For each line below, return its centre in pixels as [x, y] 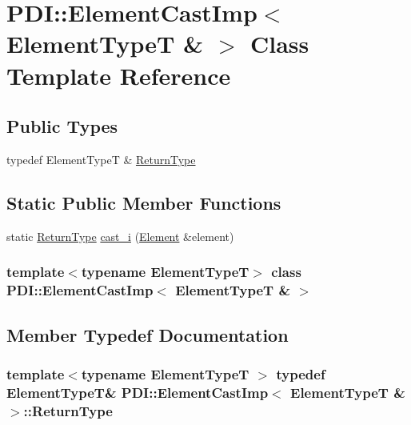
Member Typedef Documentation [148, 334]
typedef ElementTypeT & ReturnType [101, 159]
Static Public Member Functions [144, 202]
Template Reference [119, 75]
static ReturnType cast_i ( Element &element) [120, 236]
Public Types [62, 126]
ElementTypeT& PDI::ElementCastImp [138, 392]
